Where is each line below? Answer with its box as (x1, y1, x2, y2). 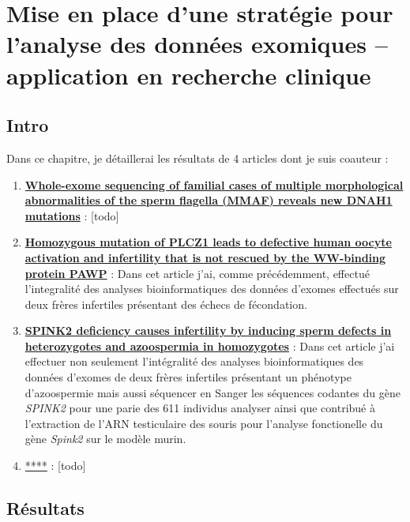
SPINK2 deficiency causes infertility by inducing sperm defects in (24, 322, 392, 339)
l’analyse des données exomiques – (6, 28, 388, 60)
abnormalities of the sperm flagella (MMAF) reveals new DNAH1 (24, 192, 393, 208)
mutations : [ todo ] (24, 207, 119, 223)
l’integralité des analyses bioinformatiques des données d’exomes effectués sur (24, 280, 399, 297)
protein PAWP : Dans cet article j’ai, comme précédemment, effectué (24, 265, 370, 281)
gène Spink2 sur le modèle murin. (24, 430, 186, 447)
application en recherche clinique (6, 58, 371, 91)
